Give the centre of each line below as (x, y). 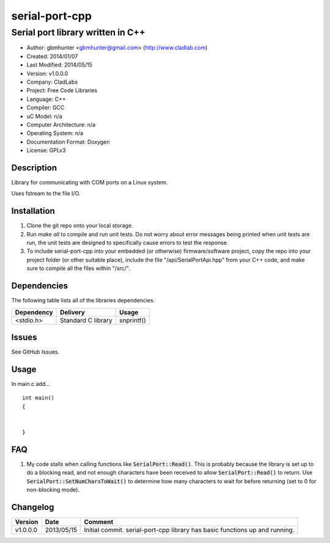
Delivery (73, 312)
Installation (33, 211)
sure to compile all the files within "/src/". (79, 268)
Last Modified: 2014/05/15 (60, 65)
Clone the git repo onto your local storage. (80, 225)
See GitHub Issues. (35, 352)
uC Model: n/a (44, 116)
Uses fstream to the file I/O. (46, 194)
